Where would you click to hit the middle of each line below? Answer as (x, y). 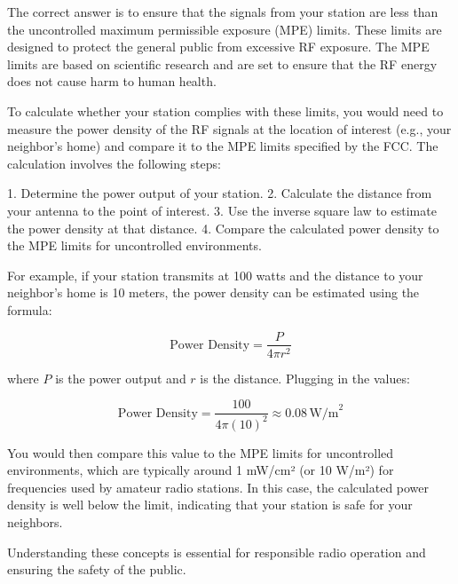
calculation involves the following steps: (114, 163)
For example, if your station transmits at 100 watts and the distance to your (215, 275)
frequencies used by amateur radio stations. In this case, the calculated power (218, 487)
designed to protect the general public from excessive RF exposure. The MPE (218, 47)
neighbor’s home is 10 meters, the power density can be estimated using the (213, 292)
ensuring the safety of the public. (97, 569)
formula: (30, 309)
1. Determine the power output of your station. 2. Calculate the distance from (220, 193)
